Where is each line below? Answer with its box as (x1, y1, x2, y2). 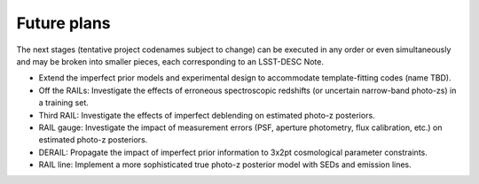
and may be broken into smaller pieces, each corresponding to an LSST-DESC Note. (16, 56, 324, 66)
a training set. (38, 97, 89, 108)
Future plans (16, 13, 111, 33)
